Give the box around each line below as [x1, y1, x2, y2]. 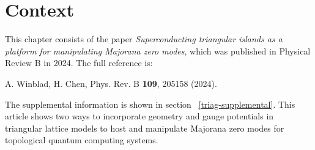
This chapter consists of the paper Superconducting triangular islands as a [5, 32, 283, 45]
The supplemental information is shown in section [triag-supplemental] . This [5, 97, 295, 110]
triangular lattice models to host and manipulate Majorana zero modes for [5, 121, 284, 134]
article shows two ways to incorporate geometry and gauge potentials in [5, 110, 274, 122]
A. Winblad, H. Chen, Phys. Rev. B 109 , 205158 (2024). [5, 77, 217, 89]
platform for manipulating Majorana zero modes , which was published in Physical [5, 44, 311, 57]
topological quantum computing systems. [5, 133, 158, 146]
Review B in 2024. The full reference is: [5, 56, 153, 69]
